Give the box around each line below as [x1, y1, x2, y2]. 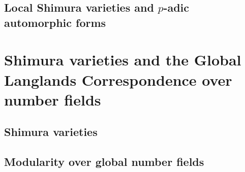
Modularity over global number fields [4, 154, 204, 169]
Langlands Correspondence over [4, 69, 232, 90]
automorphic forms [4, 14, 106, 30]
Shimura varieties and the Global [4, 49, 241, 70]
